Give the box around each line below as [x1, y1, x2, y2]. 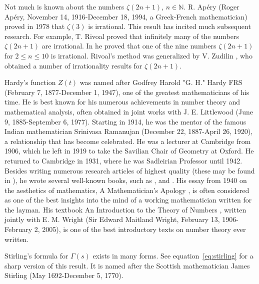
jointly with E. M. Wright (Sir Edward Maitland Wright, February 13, [4, 214, 220, 224]
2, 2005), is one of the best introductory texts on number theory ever [34, 224, 246, 234]
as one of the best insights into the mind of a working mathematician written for [4, 194, 252, 205]
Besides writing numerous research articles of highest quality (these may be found [4, 165, 255, 175]
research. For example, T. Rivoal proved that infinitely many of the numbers [4, 30, 239, 41]
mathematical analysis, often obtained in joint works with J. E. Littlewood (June [4, 106, 253, 116]
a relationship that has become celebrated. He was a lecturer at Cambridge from [4, 135, 251, 146]
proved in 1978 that [4, 21, 65, 31]
